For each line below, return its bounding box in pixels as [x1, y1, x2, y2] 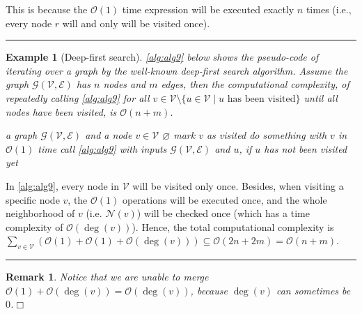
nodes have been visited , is [6, 104, 117, 119]
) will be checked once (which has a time [136, 206, 310, 220]
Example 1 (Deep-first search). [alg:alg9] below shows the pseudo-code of [6, 50, 319, 64]
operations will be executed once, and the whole [122, 192, 327, 207]
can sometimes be [276, 283, 351, 297]
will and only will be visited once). [62, 15, 210, 30]
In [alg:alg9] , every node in [6, 178, 120, 193]
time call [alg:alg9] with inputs [38, 141, 167, 156]
